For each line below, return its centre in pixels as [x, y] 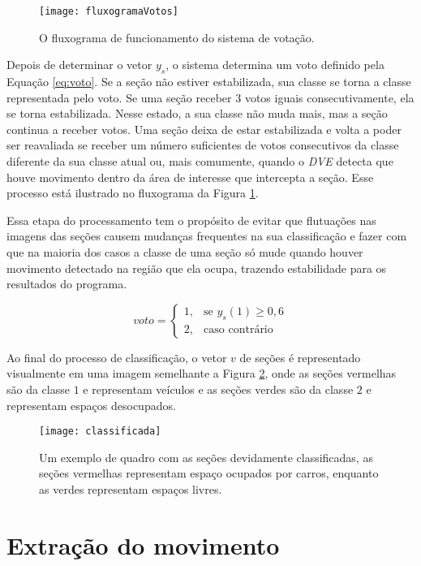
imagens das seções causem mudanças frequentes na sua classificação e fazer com [207, 236]
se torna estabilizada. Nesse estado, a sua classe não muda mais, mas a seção [197, 113]
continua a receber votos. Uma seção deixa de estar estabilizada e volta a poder [204, 129]
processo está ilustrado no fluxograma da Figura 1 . [133, 193]
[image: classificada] [100, 432]
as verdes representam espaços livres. [131, 488]
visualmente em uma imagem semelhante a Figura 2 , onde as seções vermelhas [202, 373]
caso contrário [238, 330]
